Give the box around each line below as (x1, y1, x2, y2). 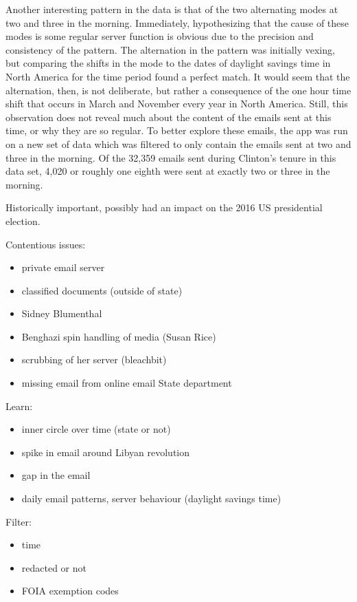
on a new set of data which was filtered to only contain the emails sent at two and (5, 136, 352, 151)
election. (5, 213, 41, 228)
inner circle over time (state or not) (21, 422, 171, 436)
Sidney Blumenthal (21, 306, 102, 321)
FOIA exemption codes (21, 583, 119, 598)
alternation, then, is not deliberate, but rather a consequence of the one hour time (5, 83, 352, 97)
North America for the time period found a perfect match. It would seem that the (5, 69, 350, 83)
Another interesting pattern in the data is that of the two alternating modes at (5, 2, 338, 16)
